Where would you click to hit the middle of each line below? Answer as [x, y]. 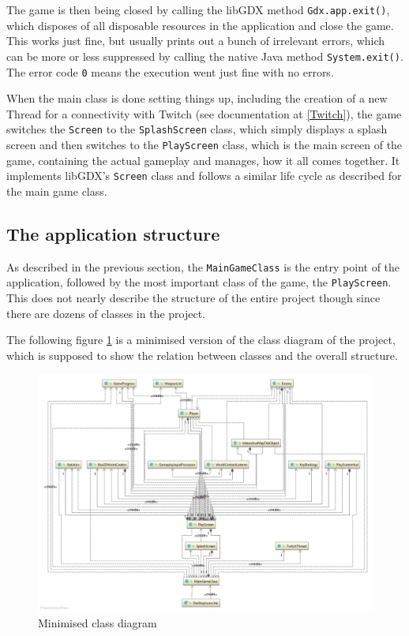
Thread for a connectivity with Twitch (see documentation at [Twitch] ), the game [204, 113]
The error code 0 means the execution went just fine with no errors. [170, 71]
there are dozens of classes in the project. [106, 313]
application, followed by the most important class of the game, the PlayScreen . [199, 282]
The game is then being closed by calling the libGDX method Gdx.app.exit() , [198, 9]
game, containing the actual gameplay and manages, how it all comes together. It [203, 160]
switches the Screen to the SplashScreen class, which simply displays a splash [197, 129]
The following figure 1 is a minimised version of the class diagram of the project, [201, 340]
